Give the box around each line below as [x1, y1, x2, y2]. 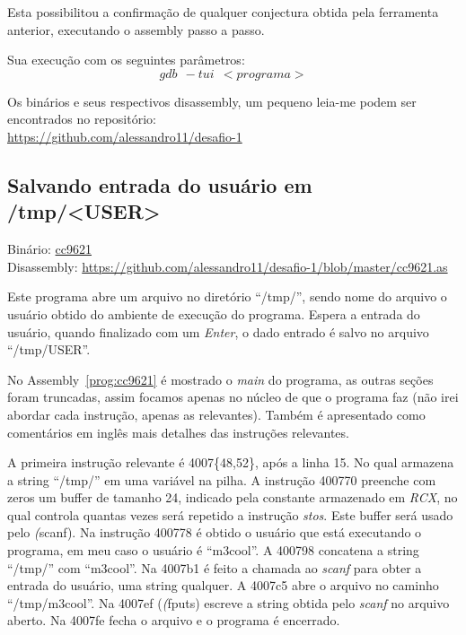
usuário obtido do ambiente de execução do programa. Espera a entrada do [7, 304, 420, 323]
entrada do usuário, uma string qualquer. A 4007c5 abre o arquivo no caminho [7, 576, 439, 595]
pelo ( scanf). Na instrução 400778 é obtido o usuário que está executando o [7, 523, 422, 542]
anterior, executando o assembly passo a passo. [7, 20, 265, 39]
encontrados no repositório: [7, 109, 156, 128]
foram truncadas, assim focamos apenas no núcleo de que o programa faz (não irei [7, 387, 459, 406]
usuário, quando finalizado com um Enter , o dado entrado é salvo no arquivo [7, 322, 429, 341]
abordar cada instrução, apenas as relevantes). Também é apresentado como [7, 404, 426, 423]
